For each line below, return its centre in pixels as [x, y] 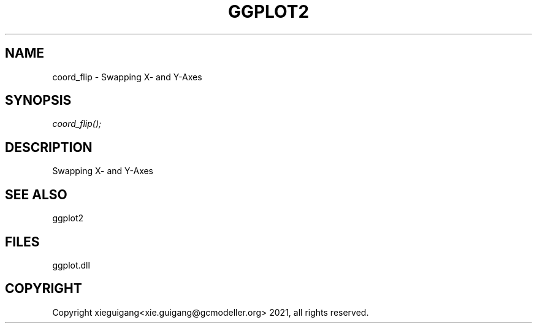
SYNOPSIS [38, 101]
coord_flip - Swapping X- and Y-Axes [127, 77]
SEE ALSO [36, 194]
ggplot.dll [71, 265]
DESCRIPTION [49, 147]
